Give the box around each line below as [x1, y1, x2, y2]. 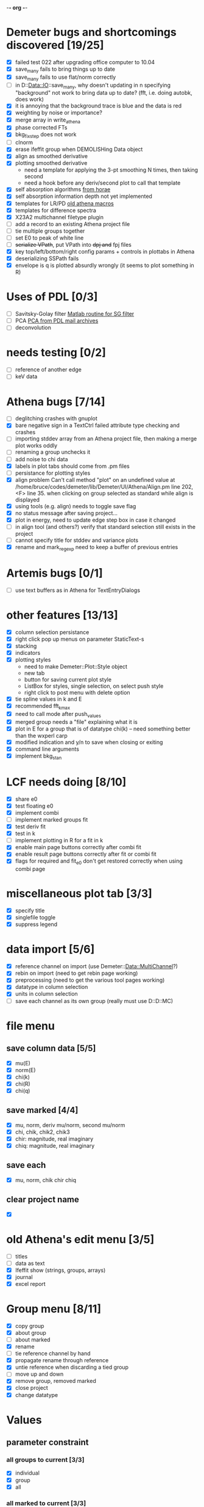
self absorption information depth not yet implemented [15, 192, 152, 200]
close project [15, 1384, 49, 1392]
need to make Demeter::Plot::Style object [24, 663, 128, 670]
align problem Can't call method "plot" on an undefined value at [15, 476, 175, 483]
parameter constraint [6, 1437, 89, 1448]
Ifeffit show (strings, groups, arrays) [15, 1266, 106, 1274]
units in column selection [15, 990, 78, 998]
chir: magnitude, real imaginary [15, 1135, 94, 1142]
